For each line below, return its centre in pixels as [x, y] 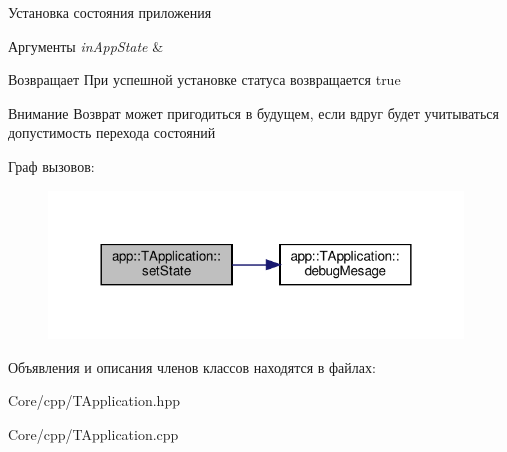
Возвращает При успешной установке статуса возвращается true [204, 79]
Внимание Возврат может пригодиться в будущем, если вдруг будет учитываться [254, 112]
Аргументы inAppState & [86, 45]
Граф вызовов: [51, 165]
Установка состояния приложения [110, 12]
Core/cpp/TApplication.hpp [94, 400]
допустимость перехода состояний [112, 132]
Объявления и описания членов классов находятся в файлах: [192, 366]
